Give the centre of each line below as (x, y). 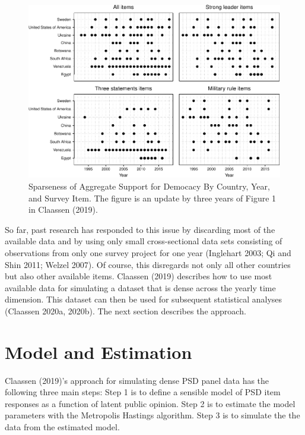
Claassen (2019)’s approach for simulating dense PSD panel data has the (137, 380)
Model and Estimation (99, 352)
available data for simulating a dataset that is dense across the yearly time (140, 287)
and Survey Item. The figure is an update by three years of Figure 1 (152, 198)
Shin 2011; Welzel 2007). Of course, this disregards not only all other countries (148, 264)
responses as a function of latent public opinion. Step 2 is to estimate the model (150, 403)
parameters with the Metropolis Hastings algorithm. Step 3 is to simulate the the (152, 415)
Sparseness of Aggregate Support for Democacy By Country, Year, (149, 186)
